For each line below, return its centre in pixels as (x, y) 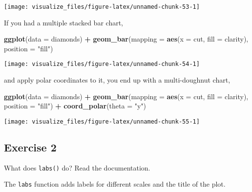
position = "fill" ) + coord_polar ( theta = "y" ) (75, 106)
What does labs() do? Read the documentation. (77, 167)
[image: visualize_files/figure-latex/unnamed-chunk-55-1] (102, 121)
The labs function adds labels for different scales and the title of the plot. (115, 184)
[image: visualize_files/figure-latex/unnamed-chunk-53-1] (102, 7)
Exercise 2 (30, 147)
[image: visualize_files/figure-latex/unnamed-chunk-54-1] (102, 64)
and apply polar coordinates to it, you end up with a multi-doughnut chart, (117, 80)
